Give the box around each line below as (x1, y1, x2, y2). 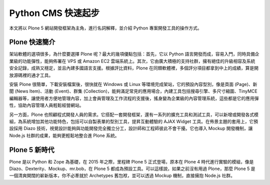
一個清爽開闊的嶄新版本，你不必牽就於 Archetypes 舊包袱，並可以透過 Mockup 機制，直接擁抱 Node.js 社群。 (9, 172, 235, 178)
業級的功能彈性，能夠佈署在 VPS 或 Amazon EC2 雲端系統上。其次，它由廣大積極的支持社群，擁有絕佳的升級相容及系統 (9, 58, 255, 64)
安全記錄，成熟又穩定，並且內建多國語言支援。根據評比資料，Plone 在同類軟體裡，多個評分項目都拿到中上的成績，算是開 (9, 65, 259, 71)
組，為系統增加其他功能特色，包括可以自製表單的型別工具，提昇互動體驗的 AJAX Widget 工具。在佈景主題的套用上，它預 (9, 118, 258, 124)
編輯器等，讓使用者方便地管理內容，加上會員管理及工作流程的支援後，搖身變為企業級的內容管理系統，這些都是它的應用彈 (9, 95, 259, 101)
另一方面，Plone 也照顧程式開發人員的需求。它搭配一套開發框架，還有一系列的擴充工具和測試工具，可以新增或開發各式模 (9, 111, 259, 117)
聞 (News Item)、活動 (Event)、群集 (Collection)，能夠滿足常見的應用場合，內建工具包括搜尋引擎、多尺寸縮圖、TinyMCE (9, 88, 257, 94)
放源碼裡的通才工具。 (9, 72, 53, 78)
